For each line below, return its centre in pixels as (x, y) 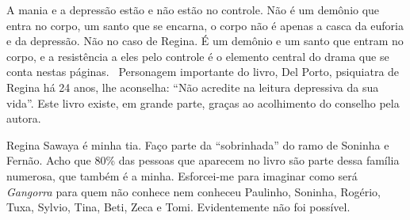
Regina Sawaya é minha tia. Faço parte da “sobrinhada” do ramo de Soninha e (198, 144)
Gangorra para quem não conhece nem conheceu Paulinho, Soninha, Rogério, (194, 191)
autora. (24, 118)
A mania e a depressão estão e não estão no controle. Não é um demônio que (193, 9)
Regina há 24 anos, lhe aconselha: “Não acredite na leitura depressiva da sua (193, 87)
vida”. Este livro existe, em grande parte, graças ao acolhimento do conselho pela (203, 102)
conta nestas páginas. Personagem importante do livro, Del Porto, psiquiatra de (203, 72)
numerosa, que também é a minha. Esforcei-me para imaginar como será (182, 175)
